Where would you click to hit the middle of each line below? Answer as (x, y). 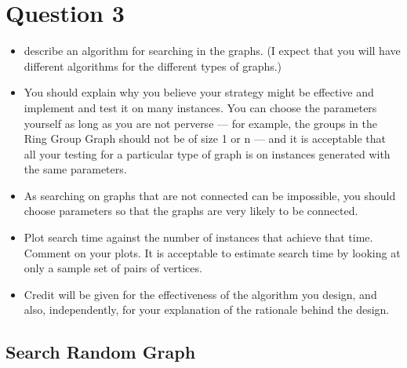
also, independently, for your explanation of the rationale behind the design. (207, 310)
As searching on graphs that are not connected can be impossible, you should (210, 195)
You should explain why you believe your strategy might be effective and (199, 92)
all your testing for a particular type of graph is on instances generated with (207, 153)
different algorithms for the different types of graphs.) (153, 66)
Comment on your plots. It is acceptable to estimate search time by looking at (212, 252)
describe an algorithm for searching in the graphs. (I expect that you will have (212, 51)
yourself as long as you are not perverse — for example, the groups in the (200, 123)
